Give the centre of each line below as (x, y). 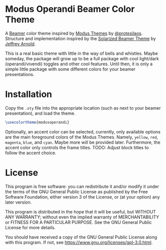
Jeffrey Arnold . (21, 43)
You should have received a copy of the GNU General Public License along (81, 237)
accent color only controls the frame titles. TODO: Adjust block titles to (77, 147)
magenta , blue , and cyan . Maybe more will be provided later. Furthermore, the (83, 142)
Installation (29, 94)
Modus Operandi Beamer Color (70, 9)
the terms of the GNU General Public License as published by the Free (77, 192)
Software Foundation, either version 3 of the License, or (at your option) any (83, 197)
